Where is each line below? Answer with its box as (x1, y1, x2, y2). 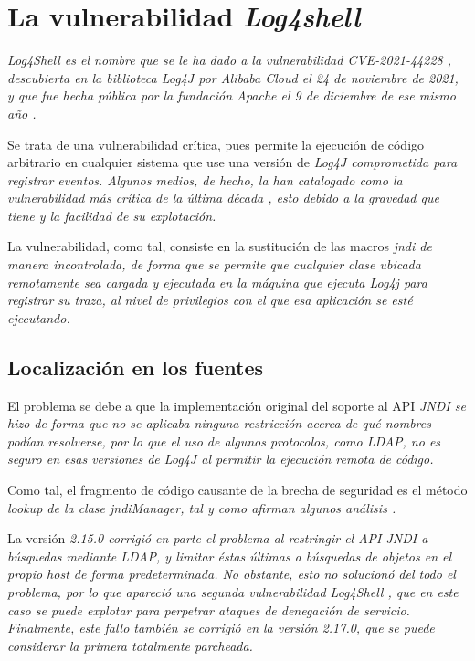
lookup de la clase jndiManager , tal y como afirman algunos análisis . (7, 498, 396, 517)
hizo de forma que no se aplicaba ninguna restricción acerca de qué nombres (7, 414, 431, 433)
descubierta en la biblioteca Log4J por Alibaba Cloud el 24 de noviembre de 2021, (7, 68, 459, 87)
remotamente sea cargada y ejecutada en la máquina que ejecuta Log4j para (7, 272, 427, 291)
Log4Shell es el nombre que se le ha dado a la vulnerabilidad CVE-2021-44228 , (7, 50, 452, 69)
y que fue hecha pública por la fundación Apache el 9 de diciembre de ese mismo (7, 86, 456, 105)
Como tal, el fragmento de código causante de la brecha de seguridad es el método (7, 480, 468, 499)
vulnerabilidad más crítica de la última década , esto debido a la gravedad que (7, 188, 439, 207)
